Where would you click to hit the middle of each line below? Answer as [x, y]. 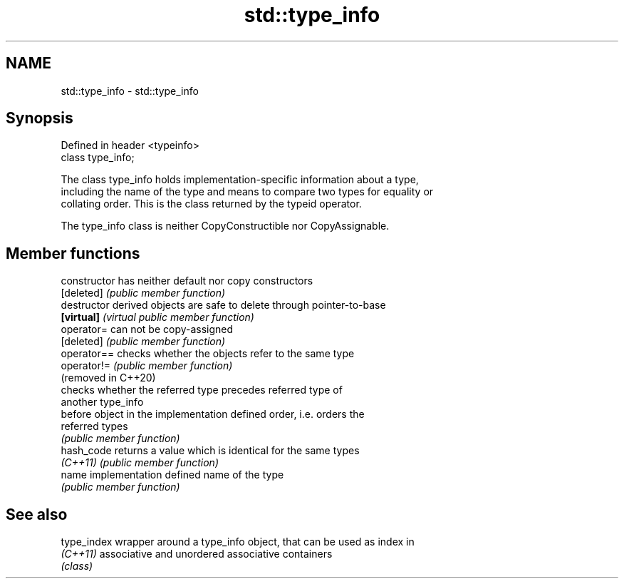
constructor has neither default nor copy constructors [187, 281]
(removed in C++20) [108, 378]
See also [37, 514]
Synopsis [40, 118]
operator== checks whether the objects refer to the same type [208, 354]
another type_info [102, 402]
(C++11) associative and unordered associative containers [197, 554]
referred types [94, 426]
